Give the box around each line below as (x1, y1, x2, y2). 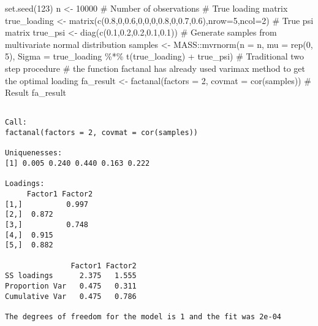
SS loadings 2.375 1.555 (5, 271, 137, 281)
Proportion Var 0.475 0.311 (5, 281, 137, 290)
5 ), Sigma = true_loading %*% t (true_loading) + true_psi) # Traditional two (5, 50, 305, 63)
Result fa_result (5, 86, 66, 99)
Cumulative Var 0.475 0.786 (5, 292, 137, 301)
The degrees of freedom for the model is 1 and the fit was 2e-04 (5, 312, 282, 321)
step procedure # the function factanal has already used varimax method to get (5, 61, 306, 74)
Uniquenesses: (5, 149, 62, 158)
